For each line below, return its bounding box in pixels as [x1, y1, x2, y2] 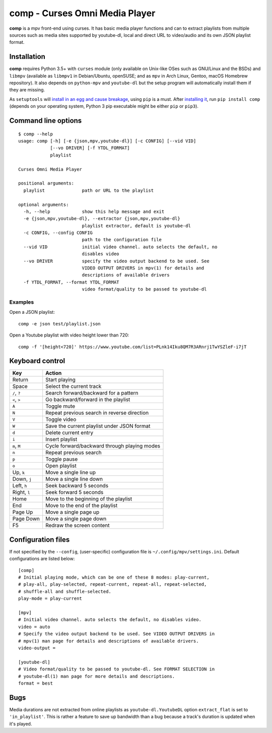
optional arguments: [18, 202, 69, 207]
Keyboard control [9, 357, 65, 365]
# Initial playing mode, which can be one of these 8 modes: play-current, [18, 575, 210, 580]
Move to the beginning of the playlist [45, 495, 132, 502]
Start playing [45, 376, 76, 383]
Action [45, 370, 62, 377]
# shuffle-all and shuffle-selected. [18, 588, 112, 594]
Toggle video [45, 416, 77, 423]
